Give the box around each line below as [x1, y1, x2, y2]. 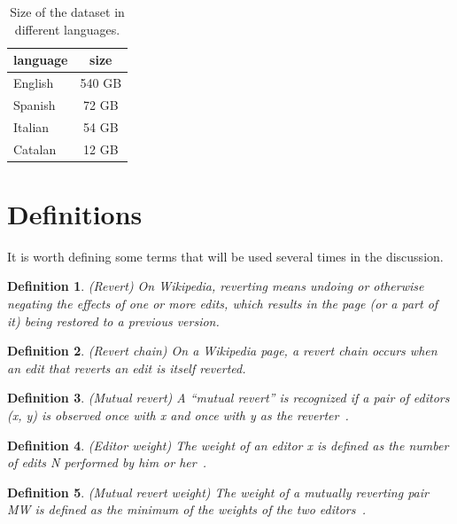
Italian [13, 117, 50, 136]
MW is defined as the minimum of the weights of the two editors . [7, 500, 366, 519]
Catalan [13, 139, 57, 158]
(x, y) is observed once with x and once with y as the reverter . [7, 405, 349, 424]
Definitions [7, 195, 143, 231]
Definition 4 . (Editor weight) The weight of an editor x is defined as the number [7, 435, 449, 454]
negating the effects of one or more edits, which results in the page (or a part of [7, 293, 438, 312]
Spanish [13, 95, 56, 113]
